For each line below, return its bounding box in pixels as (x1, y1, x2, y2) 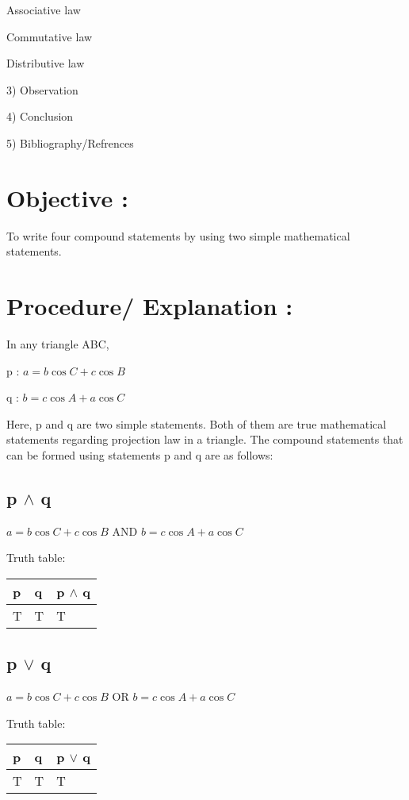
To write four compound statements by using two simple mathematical (6, 227, 350, 244)
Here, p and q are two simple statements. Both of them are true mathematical (6, 415, 387, 432)
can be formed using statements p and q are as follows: (6, 446, 273, 463)
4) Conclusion (6, 108, 74, 125)
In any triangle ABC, (6, 336, 109, 352)
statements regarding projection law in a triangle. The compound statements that (6, 431, 403, 448)
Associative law (6, 2, 81, 17)
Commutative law (6, 28, 93, 44)
